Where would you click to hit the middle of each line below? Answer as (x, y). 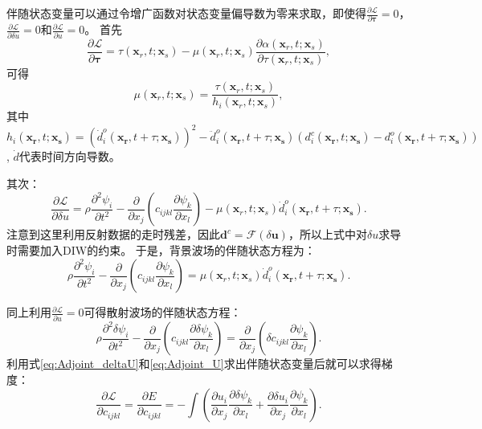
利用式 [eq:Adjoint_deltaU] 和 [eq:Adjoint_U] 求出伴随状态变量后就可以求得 (194, 364)
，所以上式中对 (327, 234)
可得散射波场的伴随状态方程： (163, 312)
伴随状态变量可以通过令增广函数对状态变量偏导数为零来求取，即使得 (186, 13)
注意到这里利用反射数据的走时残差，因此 (113, 234)
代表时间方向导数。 (69, 156)
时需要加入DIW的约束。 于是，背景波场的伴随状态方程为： (161, 249)
